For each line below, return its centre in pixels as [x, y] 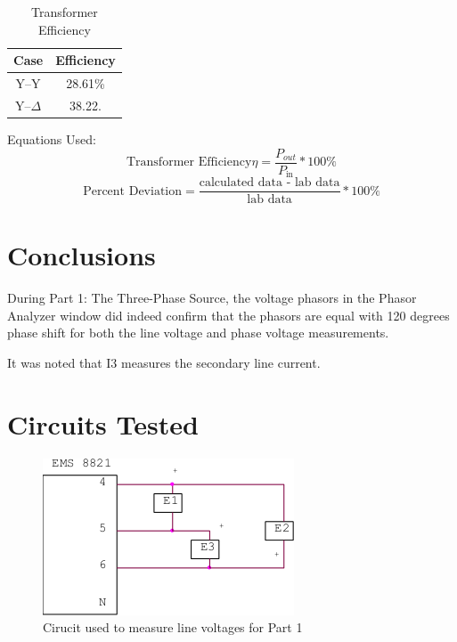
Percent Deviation [133, 191]
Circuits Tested [103, 423]
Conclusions [82, 255]
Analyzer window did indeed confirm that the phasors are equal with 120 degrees [228, 315]
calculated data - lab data [269, 183]
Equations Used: [52, 138]
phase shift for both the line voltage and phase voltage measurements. [198, 333]
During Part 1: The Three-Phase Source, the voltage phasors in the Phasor [212, 298]
